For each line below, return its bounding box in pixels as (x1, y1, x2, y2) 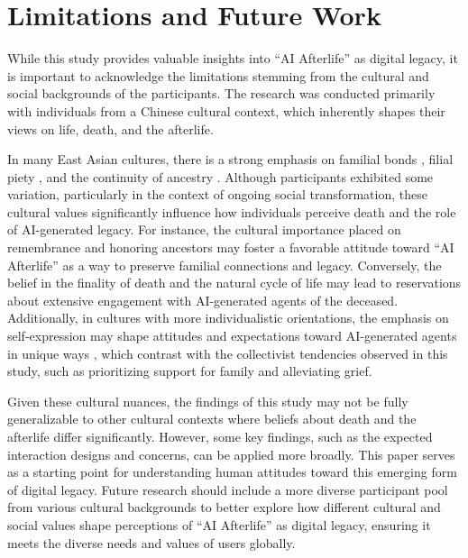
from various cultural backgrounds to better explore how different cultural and (7, 498, 441, 517)
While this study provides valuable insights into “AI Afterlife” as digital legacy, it (7, 49, 458, 68)
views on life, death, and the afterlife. (7, 119, 214, 138)
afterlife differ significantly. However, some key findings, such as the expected (7, 427, 433, 445)
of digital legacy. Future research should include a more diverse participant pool (7, 480, 448, 499)
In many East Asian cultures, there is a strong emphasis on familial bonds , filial (7, 150, 454, 169)
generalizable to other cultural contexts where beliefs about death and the (7, 409, 417, 428)
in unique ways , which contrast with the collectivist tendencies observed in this (7, 343, 448, 362)
